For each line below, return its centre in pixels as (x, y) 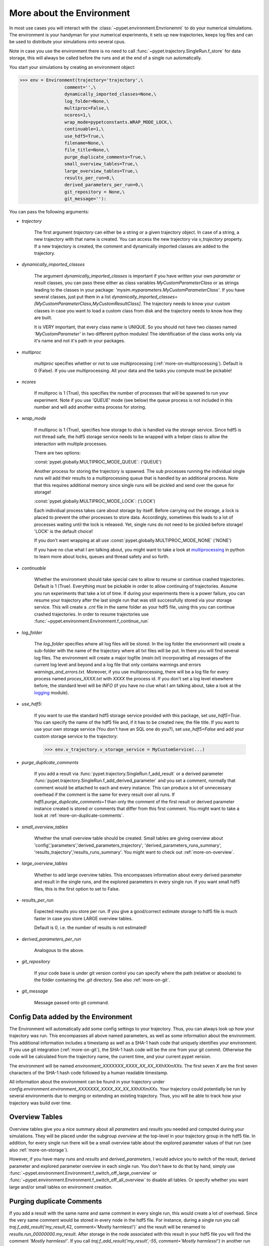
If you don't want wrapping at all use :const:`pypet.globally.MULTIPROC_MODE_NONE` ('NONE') (133, 540)
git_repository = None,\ (94, 192)
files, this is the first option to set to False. (77, 889)
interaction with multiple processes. (71, 444)
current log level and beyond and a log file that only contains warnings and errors (118, 665)
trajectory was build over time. (40, 1103)
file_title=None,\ (87, 150)
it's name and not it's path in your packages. (80, 341)
